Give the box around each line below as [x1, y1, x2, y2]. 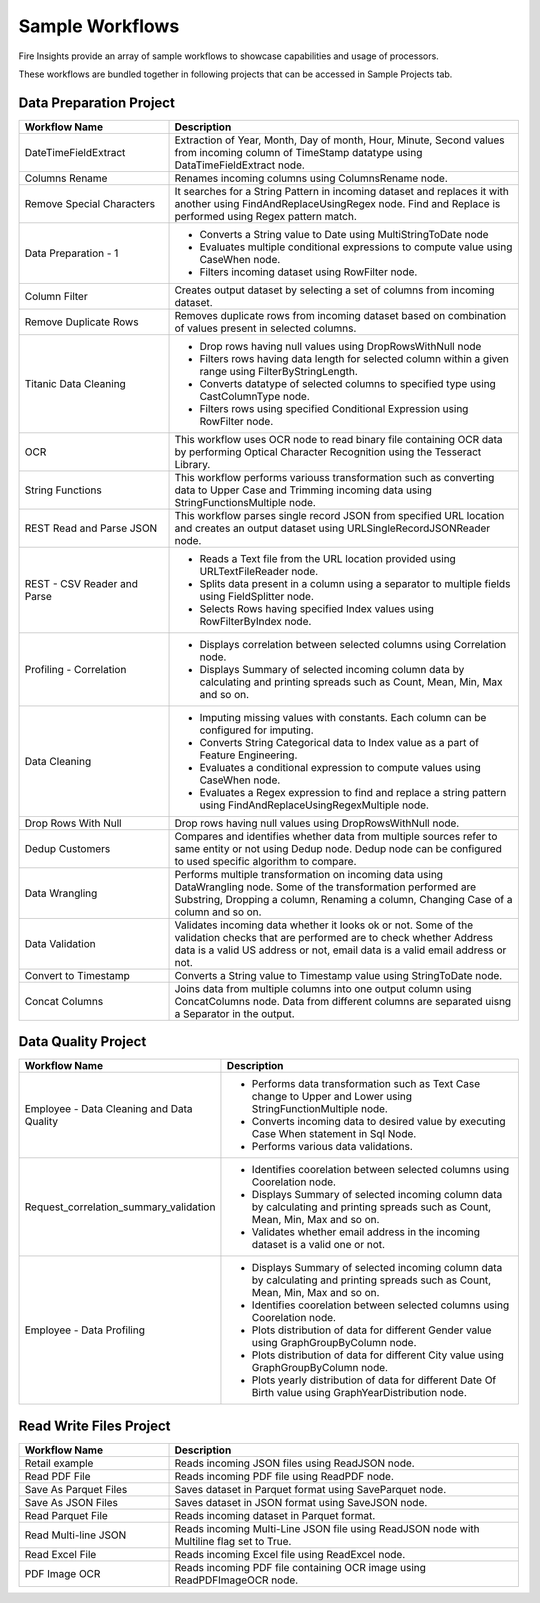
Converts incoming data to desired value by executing [251, 1115, 506, 1129]
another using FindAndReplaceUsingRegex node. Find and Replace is [174, 196, 501, 210]
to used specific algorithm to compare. [174, 854, 357, 868]
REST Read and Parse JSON [24, 521, 158, 535]
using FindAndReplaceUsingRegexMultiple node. [199, 798, 430, 812]
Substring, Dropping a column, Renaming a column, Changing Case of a [174, 892, 513, 906]
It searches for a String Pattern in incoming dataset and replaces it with [174, 184, 509, 198]
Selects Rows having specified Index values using [199, 601, 434, 615]
